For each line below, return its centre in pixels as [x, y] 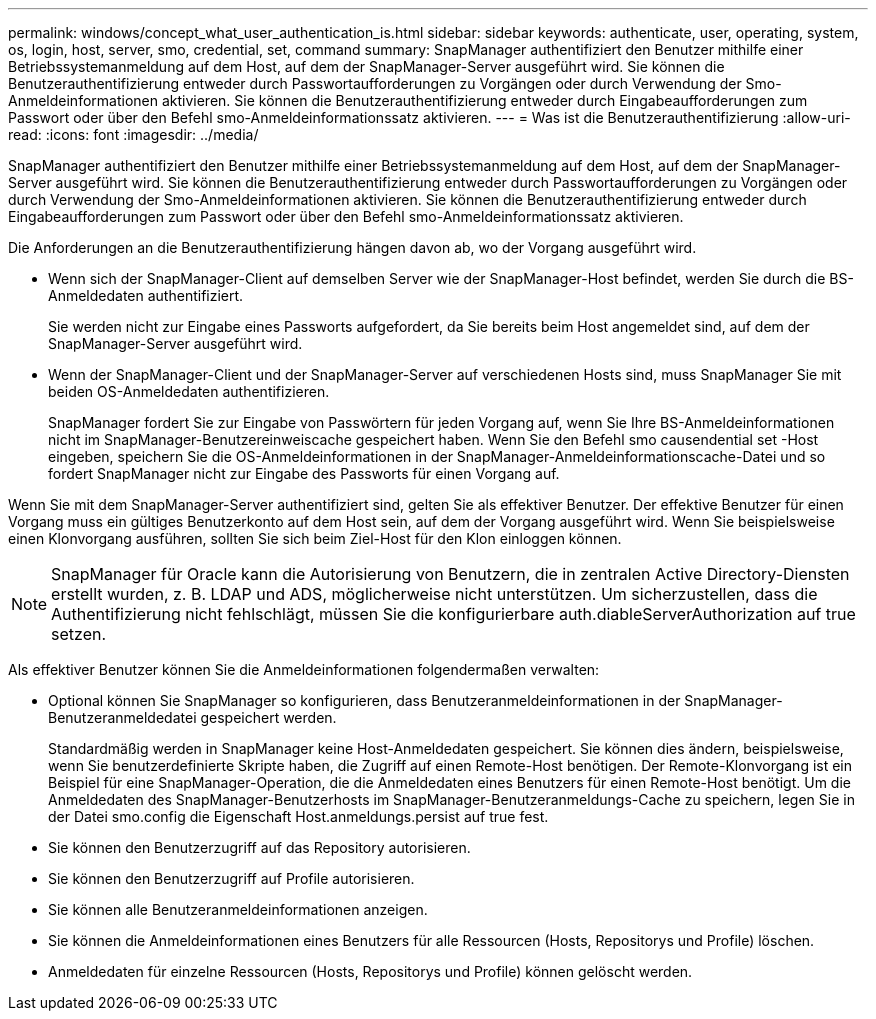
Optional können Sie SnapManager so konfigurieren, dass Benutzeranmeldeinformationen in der [364, 700]
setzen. [79, 634]
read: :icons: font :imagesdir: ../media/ [133, 134]
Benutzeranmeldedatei [122, 717]
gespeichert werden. [268, 717]
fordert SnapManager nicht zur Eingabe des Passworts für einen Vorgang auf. [304, 473]
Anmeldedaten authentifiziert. [146, 295]
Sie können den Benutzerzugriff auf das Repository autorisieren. [259, 847]
